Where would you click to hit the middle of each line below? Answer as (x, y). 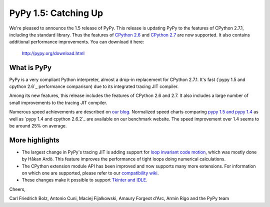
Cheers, (17, 189)
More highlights (34, 140)
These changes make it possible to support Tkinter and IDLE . (84, 180)
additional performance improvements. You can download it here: (77, 42)
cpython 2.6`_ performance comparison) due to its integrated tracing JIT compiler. (94, 86)
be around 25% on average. (38, 125)
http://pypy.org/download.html (53, 53)
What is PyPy (30, 67)
